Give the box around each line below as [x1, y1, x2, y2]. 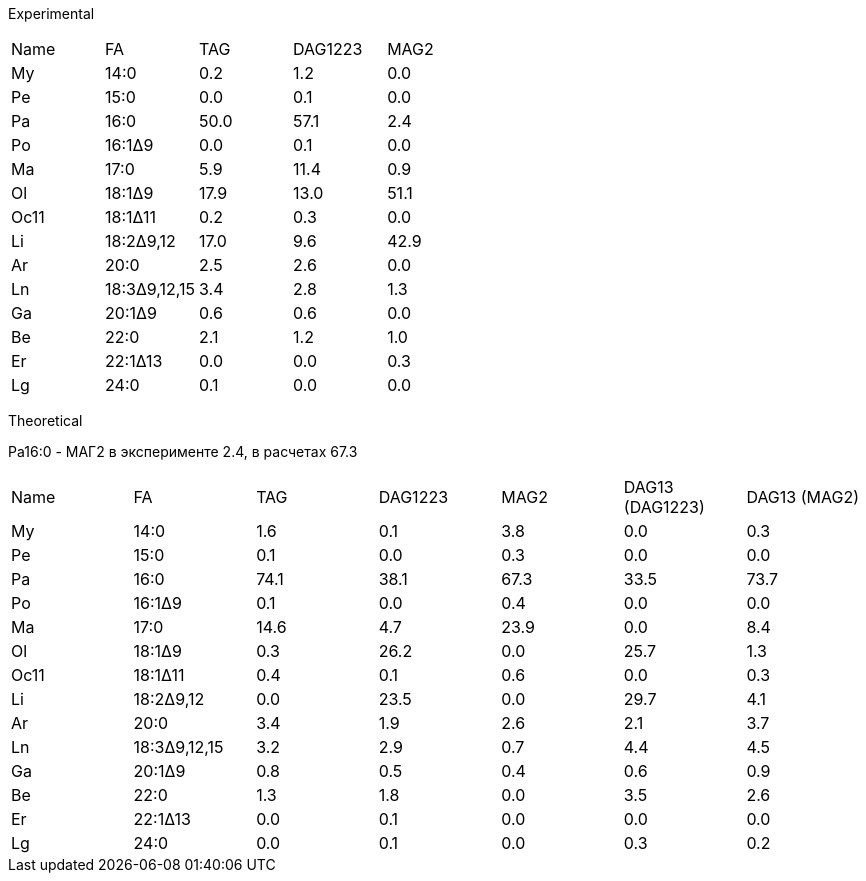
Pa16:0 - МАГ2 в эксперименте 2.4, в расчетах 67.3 [8, 443, 358, 460]
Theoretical [8, 412, 83, 429]
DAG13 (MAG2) [746, 487, 860, 507]
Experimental [8, 5, 95, 22]
